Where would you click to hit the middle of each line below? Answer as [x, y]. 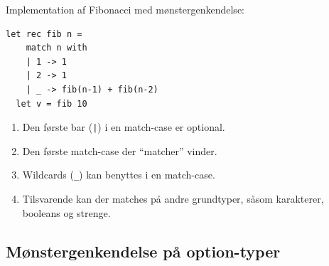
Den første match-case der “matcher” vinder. [120, 150]
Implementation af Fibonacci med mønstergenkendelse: [125, 9]
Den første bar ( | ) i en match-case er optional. [124, 127]
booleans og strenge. [66, 212]
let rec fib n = [44, 34]
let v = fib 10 [52, 103]
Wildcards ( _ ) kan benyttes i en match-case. [119, 175]
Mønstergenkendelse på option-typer [143, 251]
